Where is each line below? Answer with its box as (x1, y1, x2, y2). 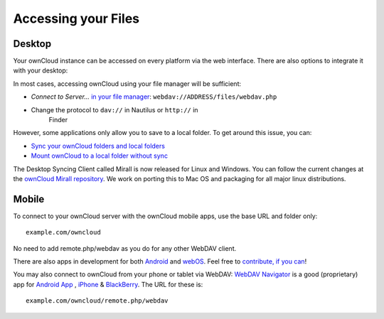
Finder (48, 116, 68, 124)
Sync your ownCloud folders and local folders (31, 141, 165, 150)
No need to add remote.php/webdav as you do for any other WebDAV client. (13, 244, 237, 252)
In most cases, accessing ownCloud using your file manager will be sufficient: (13, 79, 242, 88)
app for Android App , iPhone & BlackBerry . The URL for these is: (13, 280, 203, 288)
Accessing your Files (13, 11, 140, 26)
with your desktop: (13, 66, 68, 75)
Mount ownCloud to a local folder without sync (31, 151, 169, 160)
